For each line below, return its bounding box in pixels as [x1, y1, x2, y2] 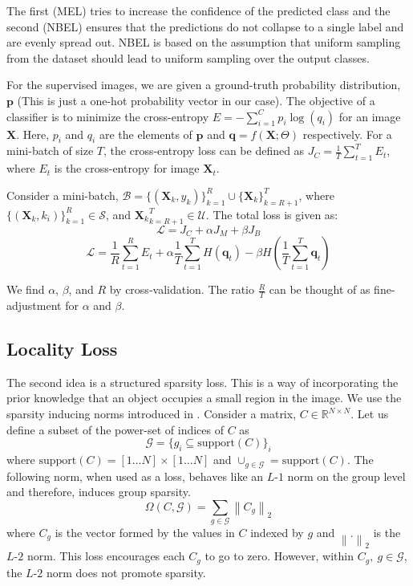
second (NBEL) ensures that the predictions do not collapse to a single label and [6, 18, 404, 35]
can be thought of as [269, 281, 370, 298]
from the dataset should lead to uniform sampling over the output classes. [6, 49, 370, 66]
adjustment [6, 297, 62, 314]
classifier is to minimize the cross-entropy [6, 108, 209, 124]
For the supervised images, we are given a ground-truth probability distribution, [6, 76, 401, 93]
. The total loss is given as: [205, 206, 338, 222]
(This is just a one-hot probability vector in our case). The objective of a [17, 92, 375, 108]
